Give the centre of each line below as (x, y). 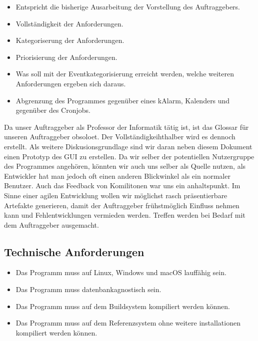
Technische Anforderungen (74, 251)
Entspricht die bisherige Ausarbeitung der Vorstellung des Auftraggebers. (128, 6)
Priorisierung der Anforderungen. (66, 57)
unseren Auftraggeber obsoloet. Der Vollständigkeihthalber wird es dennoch (120, 137)
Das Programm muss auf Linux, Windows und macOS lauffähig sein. (121, 272)
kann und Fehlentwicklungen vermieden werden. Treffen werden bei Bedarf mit (125, 215)
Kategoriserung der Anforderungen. (70, 40)
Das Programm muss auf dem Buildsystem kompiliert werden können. (123, 306)
